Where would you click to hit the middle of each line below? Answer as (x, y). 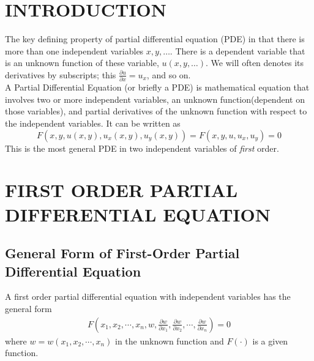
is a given (270, 341)
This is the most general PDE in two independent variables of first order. (142, 148)
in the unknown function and (170, 341)
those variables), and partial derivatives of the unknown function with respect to (156, 111)
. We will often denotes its (255, 63)
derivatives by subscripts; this (61, 74)
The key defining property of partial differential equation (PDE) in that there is (155, 39)
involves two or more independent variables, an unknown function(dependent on (155, 99)
